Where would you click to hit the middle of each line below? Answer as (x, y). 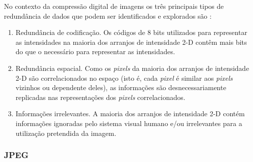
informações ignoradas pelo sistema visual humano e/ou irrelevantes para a (129, 123)
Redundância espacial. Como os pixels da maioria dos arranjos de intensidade (132, 68)
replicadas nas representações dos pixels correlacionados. (100, 97)
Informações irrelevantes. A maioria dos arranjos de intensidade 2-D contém (130, 113)
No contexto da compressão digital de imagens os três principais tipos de (114, 6)
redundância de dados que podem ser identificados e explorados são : (108, 16)
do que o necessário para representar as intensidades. (95, 51)
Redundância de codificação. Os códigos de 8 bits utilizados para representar (131, 32)
